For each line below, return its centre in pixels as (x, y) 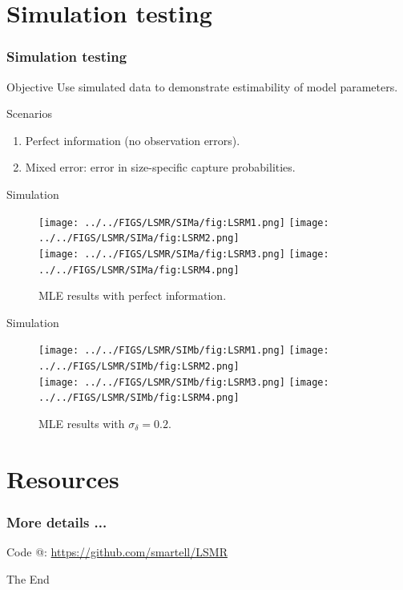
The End (28, 578)
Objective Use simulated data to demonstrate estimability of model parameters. (202, 86)
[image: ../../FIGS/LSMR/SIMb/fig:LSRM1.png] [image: (184, 351)
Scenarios (29, 113)
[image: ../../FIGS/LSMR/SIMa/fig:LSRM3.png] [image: (184, 254)
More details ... (57, 521)
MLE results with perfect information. (133, 295)
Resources (63, 478)
